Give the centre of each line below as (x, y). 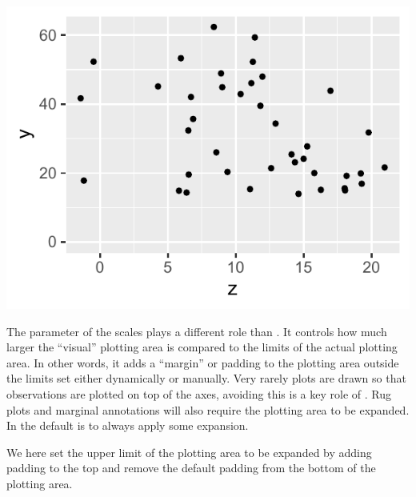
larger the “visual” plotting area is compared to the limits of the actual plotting (202, 347)
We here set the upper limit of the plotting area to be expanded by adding (189, 452)
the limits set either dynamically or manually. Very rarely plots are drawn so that (206, 378)
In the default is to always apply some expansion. (128, 425)
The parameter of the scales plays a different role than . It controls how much (197, 331)
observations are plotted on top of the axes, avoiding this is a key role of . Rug (199, 393)
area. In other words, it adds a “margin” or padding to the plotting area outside (203, 362)
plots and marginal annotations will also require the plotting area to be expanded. (208, 409)
